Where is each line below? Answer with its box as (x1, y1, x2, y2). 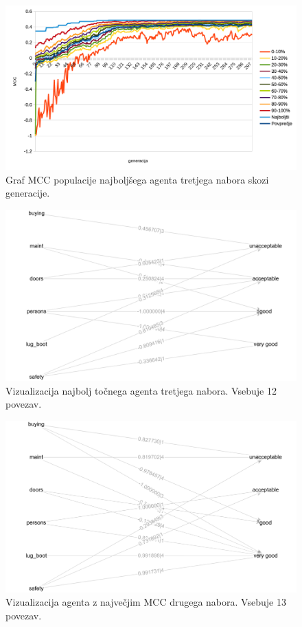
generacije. (5, 186, 50, 200)
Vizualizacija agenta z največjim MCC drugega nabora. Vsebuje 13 (5, 595, 286, 609)
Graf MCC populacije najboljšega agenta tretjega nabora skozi (5, 172, 269, 186)
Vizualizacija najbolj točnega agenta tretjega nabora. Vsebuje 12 (5, 383, 277, 397)
